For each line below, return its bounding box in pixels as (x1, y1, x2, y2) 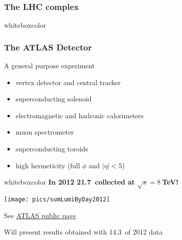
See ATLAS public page (4, 210, 76, 220)
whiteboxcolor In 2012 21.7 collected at (4, 177, 135, 187)
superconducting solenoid (15, 94, 92, 104)
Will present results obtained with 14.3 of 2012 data (4, 227, 163, 237)
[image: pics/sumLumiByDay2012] (4, 195, 110, 203)
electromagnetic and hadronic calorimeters (15, 110, 144, 120)
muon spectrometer (15, 127, 74, 137)
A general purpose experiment (4, 60, 95, 71)
